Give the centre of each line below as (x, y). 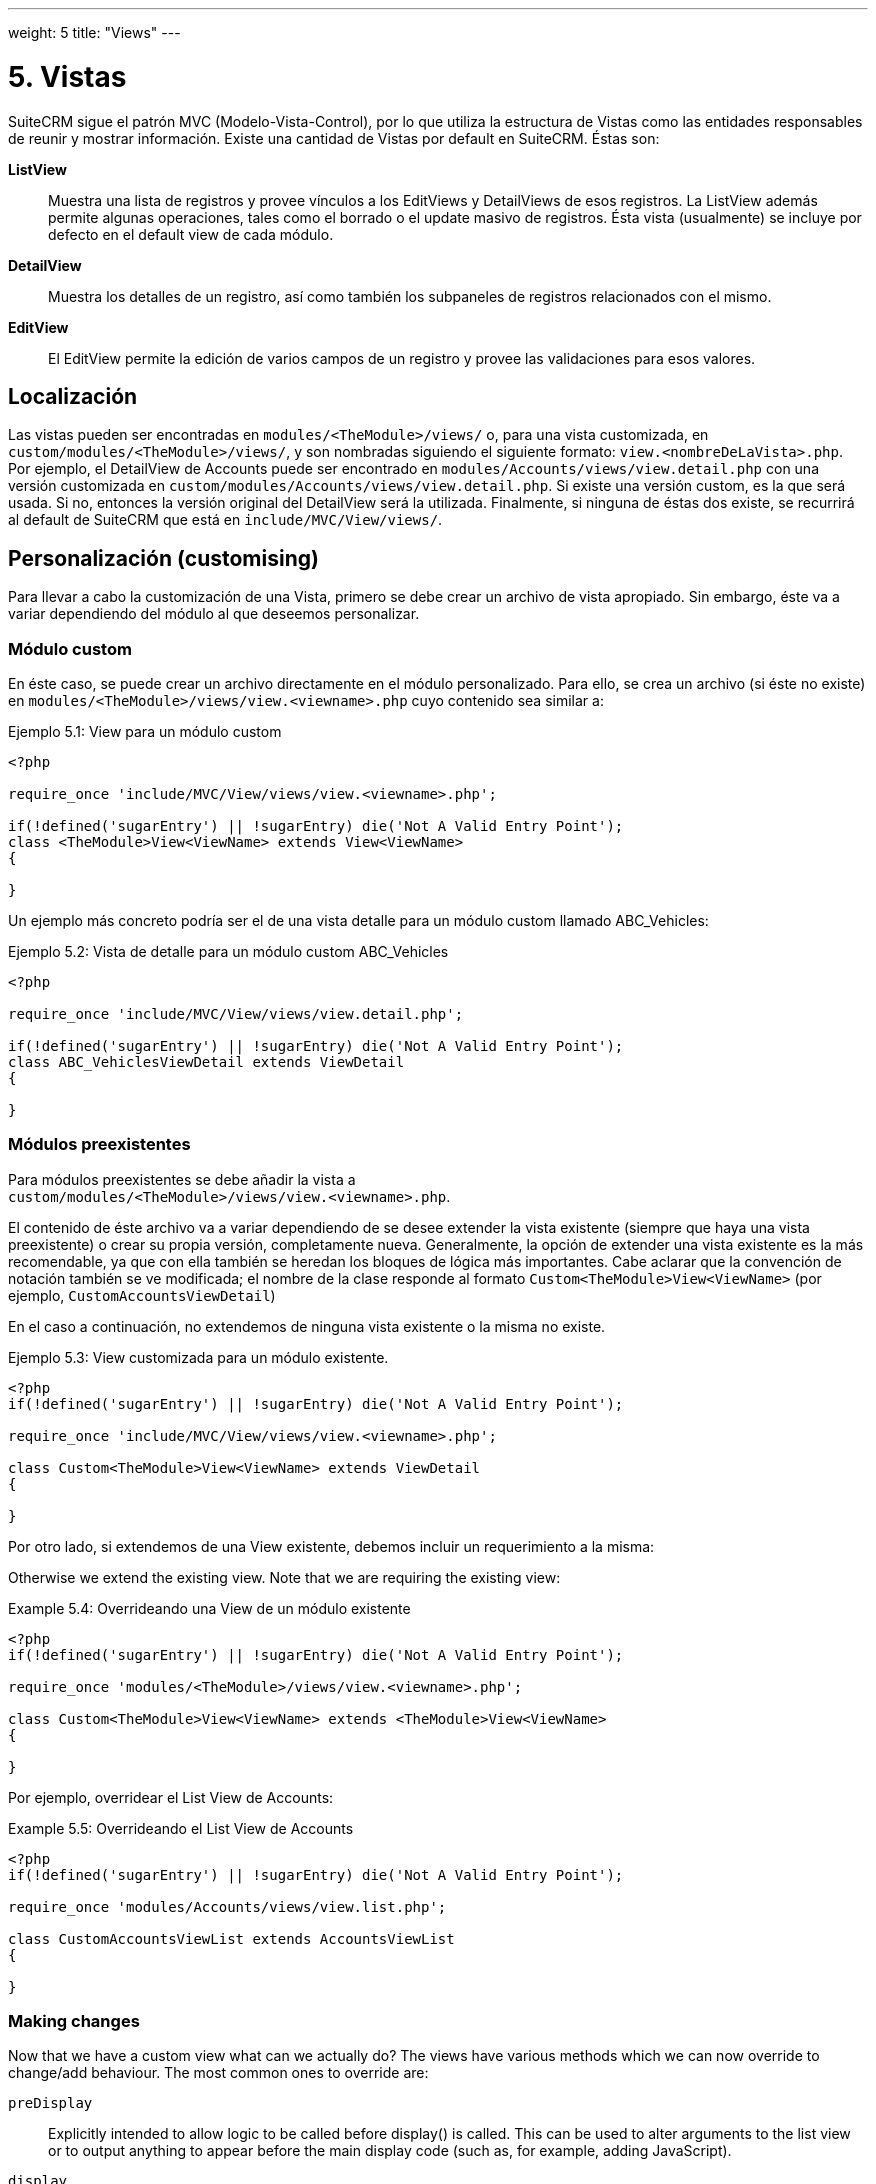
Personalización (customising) (163, 558)
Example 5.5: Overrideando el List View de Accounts (181, 1828)
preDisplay (50, 2103)
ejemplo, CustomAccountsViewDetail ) (142, 1295)
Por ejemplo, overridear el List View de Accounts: (171, 1797)
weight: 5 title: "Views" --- (94, 32)
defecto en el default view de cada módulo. (191, 234)
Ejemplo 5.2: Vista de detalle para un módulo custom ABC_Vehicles (228, 951)
